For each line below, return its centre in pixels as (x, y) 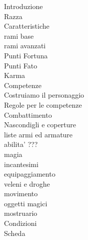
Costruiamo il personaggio (44, 95)
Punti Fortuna (26, 55)
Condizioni (20, 223)
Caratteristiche (27, 26)
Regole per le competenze (43, 104)
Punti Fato (21, 65)
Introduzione (23, 6)
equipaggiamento (30, 174)
